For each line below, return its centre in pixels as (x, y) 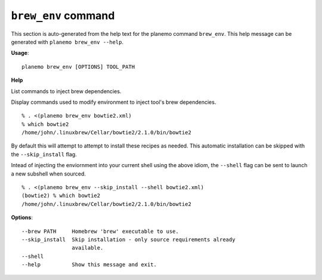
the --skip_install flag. (44, 154)
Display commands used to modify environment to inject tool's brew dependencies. (114, 102)
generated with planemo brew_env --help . (67, 42)
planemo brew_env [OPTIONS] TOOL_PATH (78, 67)
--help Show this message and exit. (89, 265)
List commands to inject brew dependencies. (66, 91)
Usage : (20, 53)
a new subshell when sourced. (49, 174)
